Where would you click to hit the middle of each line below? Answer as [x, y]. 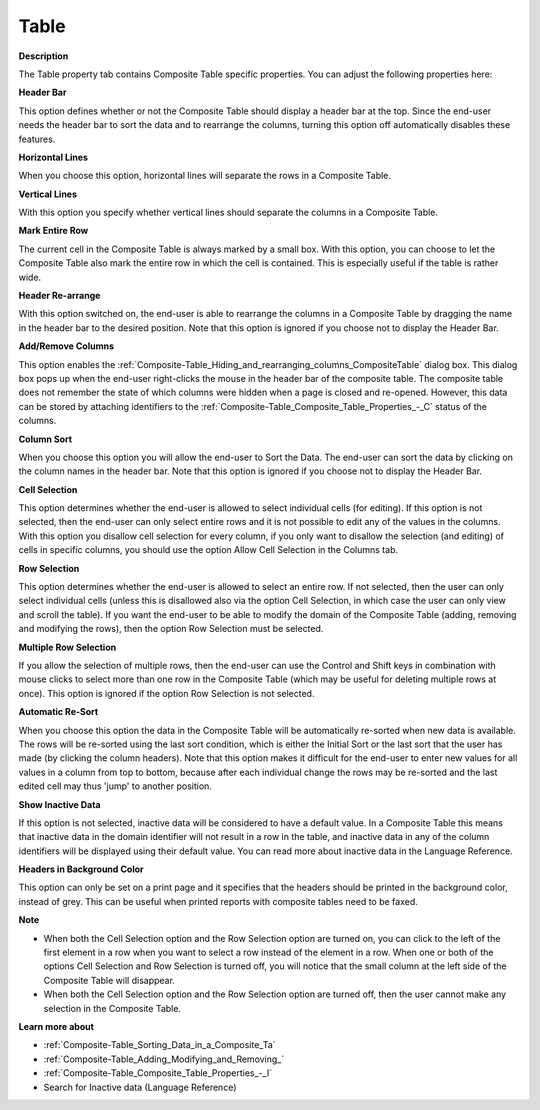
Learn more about [56, 1026]
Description [43, 56]
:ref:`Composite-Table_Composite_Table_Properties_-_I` [158, 1073]
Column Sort [45, 439]
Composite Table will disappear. [109, 980]
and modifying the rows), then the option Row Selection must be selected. [171, 629]
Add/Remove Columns [66, 346]
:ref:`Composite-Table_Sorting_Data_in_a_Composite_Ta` [159, 1045]
